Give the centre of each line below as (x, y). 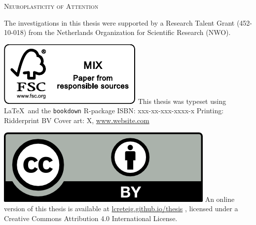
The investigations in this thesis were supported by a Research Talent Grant (119, 22)
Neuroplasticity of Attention (51, 6)
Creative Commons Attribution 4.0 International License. (91, 218)
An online (220, 199)
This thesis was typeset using (182, 101)
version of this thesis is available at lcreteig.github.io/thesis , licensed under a (121, 209)
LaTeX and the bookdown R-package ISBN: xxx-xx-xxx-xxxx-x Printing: (114, 111)
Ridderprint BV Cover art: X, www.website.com (77, 120)
